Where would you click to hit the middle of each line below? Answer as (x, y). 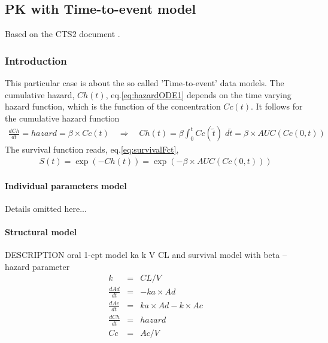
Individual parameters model (66, 185)
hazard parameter (37, 266)
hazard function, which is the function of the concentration (113, 106)
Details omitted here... (46, 208)
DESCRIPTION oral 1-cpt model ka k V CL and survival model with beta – (146, 255)
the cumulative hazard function (62, 118)
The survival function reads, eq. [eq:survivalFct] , (92, 149)
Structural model (41, 232)
